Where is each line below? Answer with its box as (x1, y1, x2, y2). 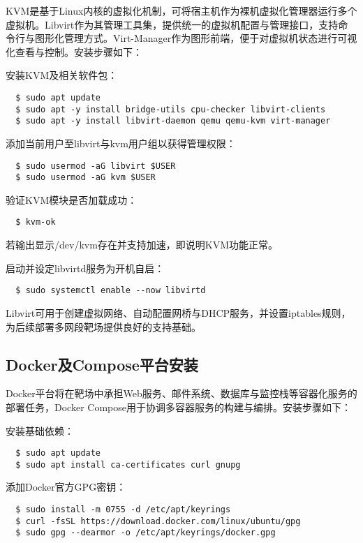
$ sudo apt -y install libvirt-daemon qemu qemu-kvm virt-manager (15, 116, 331, 126)
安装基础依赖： (6, 423, 74, 438)
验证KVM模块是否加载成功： (6, 192, 138, 207)
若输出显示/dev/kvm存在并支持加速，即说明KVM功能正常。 (6, 237, 279, 252)
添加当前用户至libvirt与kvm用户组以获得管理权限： (6, 135, 236, 150)
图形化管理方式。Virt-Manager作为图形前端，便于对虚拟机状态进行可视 (34, 31, 357, 45)
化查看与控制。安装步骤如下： (6, 44, 142, 59)
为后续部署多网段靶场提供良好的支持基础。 (6, 319, 201, 334)
